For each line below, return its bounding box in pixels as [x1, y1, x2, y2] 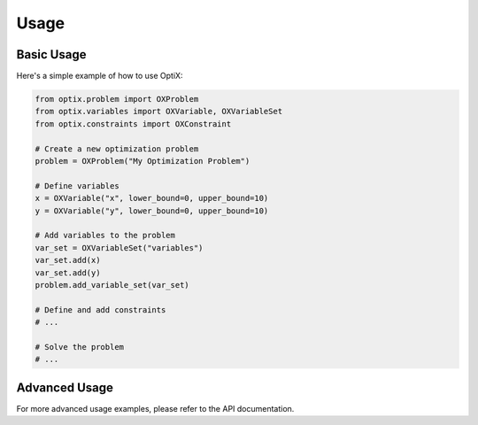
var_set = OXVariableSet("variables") [35, 243, 204, 252]
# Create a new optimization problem [35, 143, 199, 154]
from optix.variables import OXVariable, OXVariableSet [35, 106, 283, 117]
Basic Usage [16, 47, 87, 62]
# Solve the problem [35, 342, 124, 352]
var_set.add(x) [35, 255, 101, 266]
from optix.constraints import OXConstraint [35, 119, 232, 128]
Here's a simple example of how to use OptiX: [16, 71, 183, 81]
